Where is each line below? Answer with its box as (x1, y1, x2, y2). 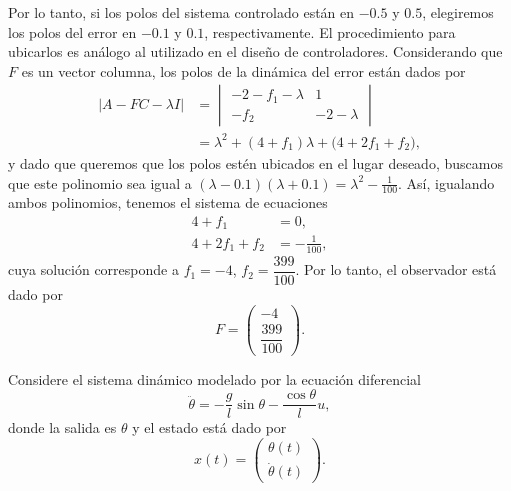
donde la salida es (8, 417, 117, 438)
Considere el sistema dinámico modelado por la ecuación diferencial (8, 368, 421, 389)
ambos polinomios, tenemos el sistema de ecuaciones (8, 192, 328, 213)
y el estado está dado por (132, 417, 287, 438)
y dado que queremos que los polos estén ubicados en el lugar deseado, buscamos (8, 152, 503, 173)
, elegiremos (422, 2, 494, 22)
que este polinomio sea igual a (8, 172, 192, 193)
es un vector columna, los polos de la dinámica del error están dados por (21, 60, 466, 81)
